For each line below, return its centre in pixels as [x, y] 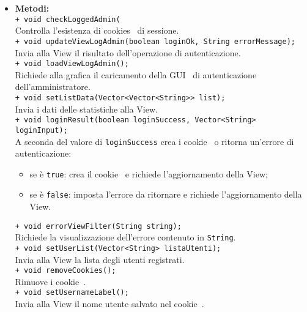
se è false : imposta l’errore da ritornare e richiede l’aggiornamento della [166, 194]
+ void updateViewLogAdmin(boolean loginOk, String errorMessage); [155, 41]
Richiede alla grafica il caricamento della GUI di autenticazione [136, 74]
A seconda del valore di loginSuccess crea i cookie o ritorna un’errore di [154, 141]
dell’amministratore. [53, 87]
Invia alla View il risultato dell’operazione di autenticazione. [128, 52]
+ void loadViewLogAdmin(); [72, 64]
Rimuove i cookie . [50, 281]
